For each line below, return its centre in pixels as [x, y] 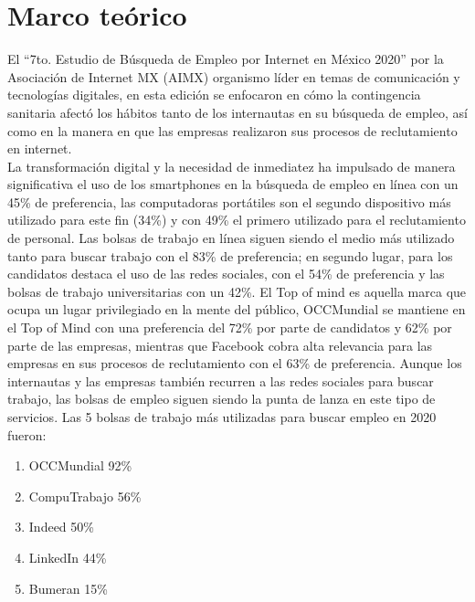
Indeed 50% [61, 527]
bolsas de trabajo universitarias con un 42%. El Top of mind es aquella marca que [237, 291]
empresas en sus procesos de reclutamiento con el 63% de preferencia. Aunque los [235, 363]
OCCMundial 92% [80, 465]
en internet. [40, 148]
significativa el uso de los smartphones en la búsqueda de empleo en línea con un [233, 184]
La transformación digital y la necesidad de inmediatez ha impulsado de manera [232, 166]
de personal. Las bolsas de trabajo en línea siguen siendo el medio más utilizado [231, 238]
